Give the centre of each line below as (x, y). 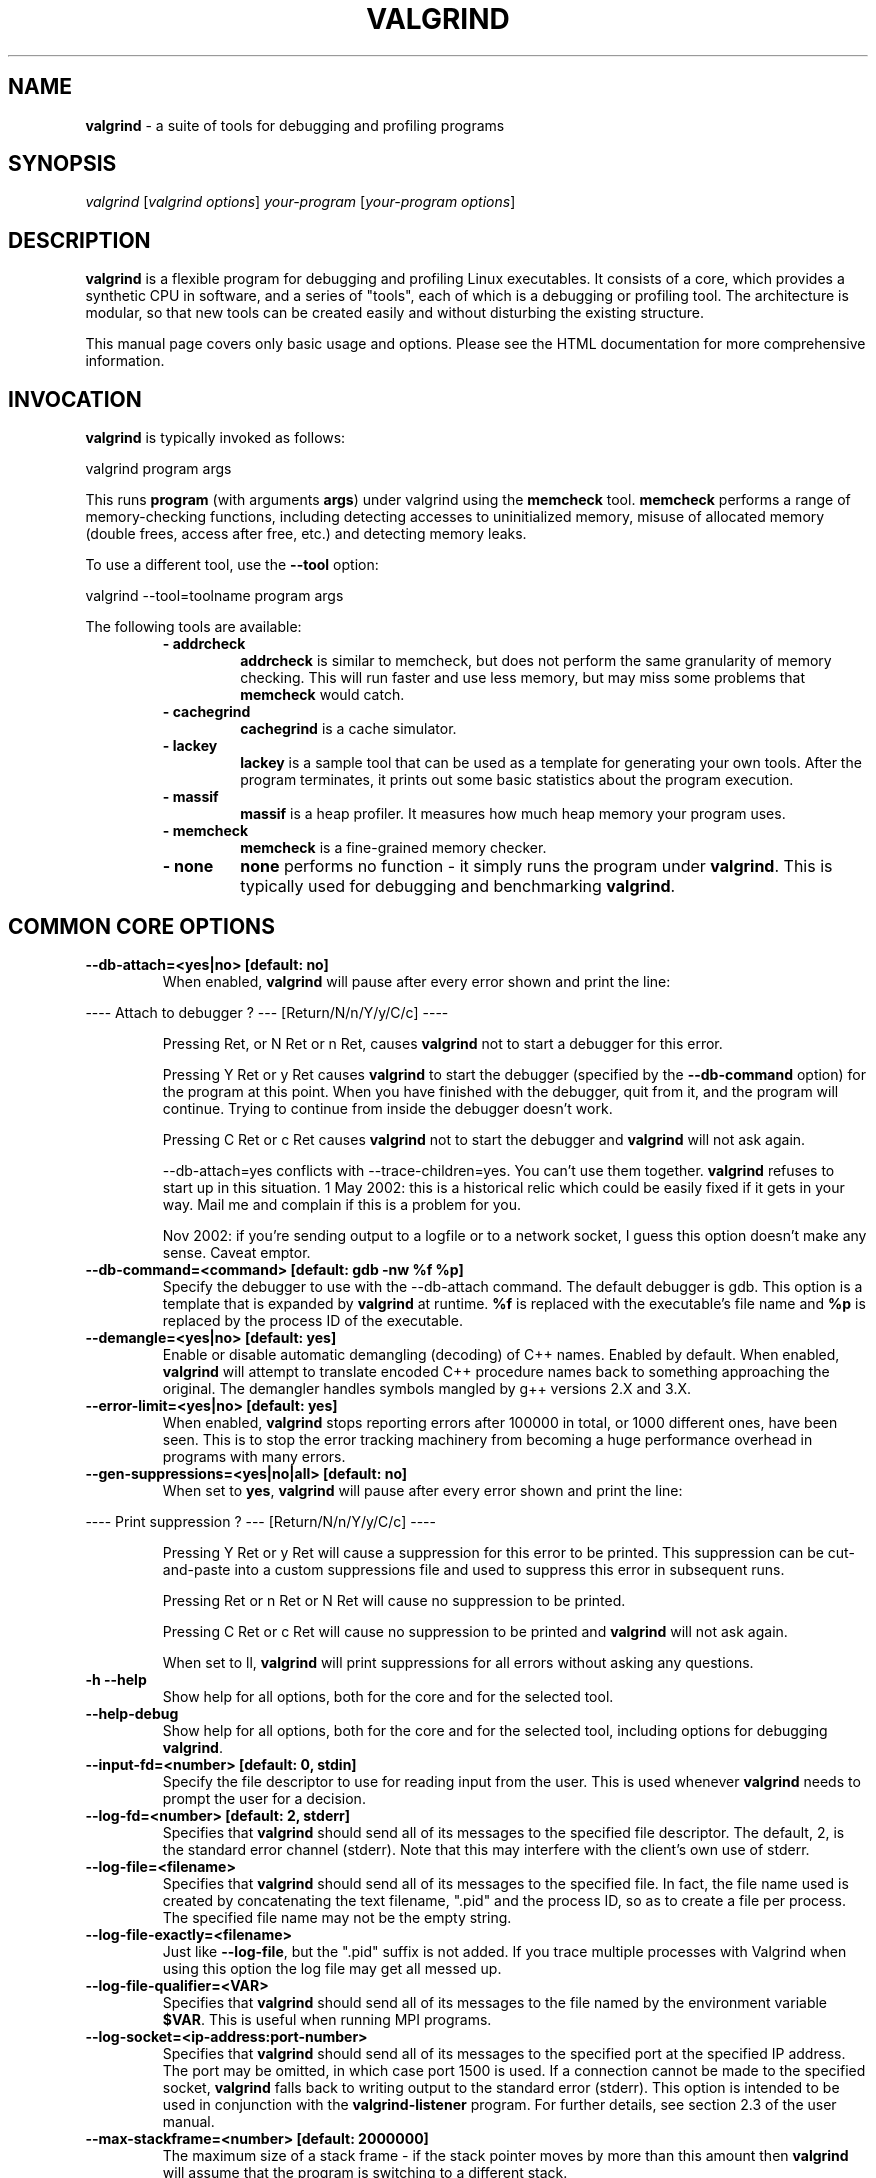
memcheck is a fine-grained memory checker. (393, 848)
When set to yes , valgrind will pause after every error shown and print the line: (422, 1490)
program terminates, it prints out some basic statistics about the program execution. (517, 780)
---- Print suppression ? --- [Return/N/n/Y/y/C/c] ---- (260, 1521)
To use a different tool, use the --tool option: (232, 565)
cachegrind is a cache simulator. (348, 729)
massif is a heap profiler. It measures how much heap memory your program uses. (513, 814)
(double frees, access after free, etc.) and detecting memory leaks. (306, 534)
